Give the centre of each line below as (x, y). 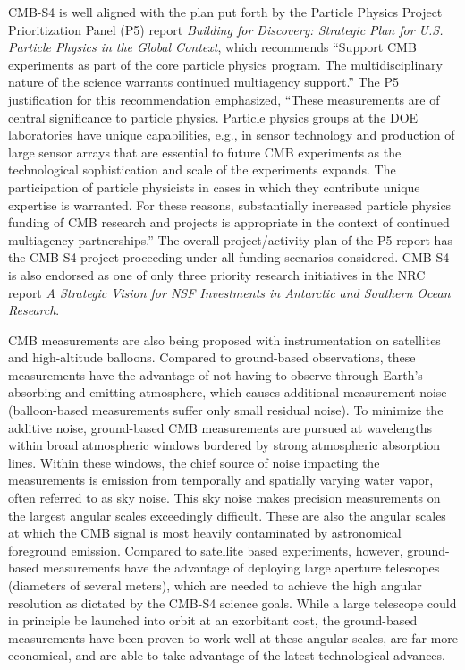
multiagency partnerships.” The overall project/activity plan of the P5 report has (230, 239)
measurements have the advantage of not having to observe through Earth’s (216, 374)
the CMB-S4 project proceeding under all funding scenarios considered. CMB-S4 (229, 257)
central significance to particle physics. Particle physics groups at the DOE (213, 117)
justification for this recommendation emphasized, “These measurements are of (224, 99)
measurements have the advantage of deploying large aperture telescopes (241, 568)
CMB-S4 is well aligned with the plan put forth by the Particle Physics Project (225, 12)
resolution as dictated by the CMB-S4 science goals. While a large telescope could (232, 602)
